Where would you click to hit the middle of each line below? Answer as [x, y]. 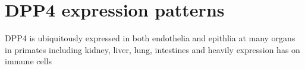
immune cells [29, 61]
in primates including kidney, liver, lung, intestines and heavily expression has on [152, 49]
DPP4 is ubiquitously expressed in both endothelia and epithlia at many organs [150, 38]
